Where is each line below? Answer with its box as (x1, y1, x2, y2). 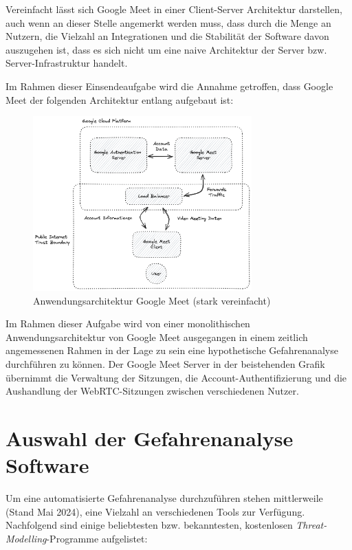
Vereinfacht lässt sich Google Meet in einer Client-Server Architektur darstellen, (5, 2, 342, 16)
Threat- (296, 518, 327, 532)
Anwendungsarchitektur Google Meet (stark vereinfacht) (33, 293, 271, 307)
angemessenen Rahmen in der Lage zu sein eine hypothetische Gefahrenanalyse (5, 343, 338, 357)
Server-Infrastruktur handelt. (5, 56, 128, 70)
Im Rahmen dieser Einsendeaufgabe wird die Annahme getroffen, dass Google (5, 78, 333, 93)
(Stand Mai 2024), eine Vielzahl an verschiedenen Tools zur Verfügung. (5, 504, 305, 518)
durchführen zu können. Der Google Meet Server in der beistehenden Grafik (5, 357, 325, 371)
